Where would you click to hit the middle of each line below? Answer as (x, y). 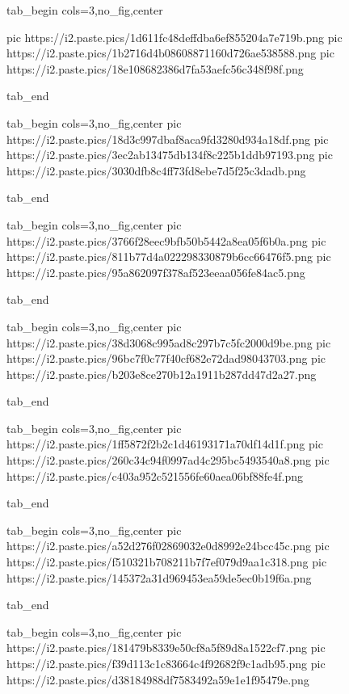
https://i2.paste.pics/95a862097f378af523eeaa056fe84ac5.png (156, 272)
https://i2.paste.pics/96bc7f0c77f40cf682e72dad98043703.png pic (166, 358)
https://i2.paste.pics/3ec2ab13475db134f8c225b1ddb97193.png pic (170, 155)
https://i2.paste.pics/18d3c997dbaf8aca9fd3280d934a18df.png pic (168, 139)
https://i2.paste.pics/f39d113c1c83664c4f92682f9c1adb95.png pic (166, 663)
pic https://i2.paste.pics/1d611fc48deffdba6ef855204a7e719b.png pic (174, 37)
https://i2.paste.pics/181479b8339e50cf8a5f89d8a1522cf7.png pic (166, 648)
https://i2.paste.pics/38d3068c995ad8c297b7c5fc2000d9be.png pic (169, 342)
